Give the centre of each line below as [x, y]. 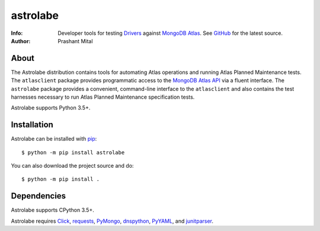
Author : [21, 41]
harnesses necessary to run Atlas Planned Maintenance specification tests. [103, 97]
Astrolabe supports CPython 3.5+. [52, 210]
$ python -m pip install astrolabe [73, 152]
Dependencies [39, 196]
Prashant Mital [75, 41]
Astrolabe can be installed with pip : [54, 139]
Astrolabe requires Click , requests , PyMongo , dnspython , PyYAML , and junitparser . [112, 221]
